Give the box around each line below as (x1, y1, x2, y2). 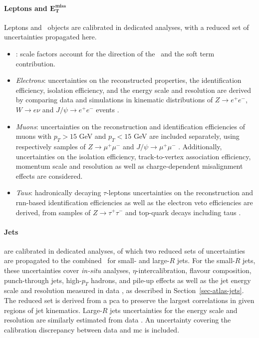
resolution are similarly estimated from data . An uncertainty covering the (4, 315, 231, 325)
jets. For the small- (177, 255, 235, 266)
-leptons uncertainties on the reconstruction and (106, 187, 254, 198)
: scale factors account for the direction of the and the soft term (15, 48, 215, 58)
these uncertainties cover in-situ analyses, (4, 265, 131, 276)
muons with (15, 131, 52, 141)
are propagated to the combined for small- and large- (4, 255, 170, 266)
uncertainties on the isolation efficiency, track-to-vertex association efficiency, (15, 151, 251, 161)
